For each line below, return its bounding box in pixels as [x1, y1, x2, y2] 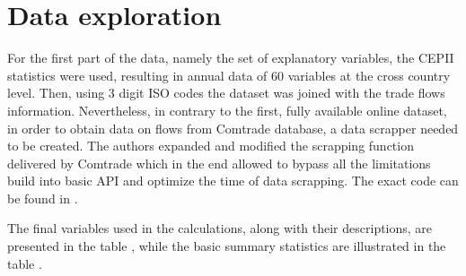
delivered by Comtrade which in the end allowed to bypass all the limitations [7, 153, 431, 172]
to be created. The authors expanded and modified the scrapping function [7, 136, 414, 155]
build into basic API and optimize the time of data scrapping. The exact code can [7, 171, 459, 190]
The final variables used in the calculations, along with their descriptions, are [7, 219, 433, 237]
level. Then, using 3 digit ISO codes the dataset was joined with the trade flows [7, 83, 445, 102]
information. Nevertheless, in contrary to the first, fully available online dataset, [7, 100, 447, 119]
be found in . [7, 188, 78, 207]
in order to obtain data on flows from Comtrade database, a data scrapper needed [7, 118, 459, 137]
